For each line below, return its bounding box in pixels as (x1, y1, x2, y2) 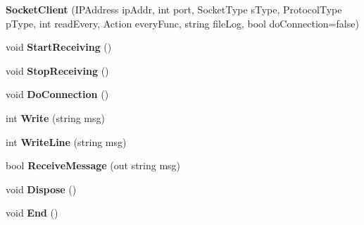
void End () (6, 205, 58, 220)
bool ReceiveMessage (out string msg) (6, 158, 181, 173)
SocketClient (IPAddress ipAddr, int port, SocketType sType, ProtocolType (6, 2, 342, 16)
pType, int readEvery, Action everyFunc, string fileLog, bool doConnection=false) (6, 16, 359, 30)
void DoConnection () (6, 87, 109, 102)
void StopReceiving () (6, 63, 109, 78)
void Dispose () (6, 181, 77, 196)
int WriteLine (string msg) (6, 134, 127, 149)
